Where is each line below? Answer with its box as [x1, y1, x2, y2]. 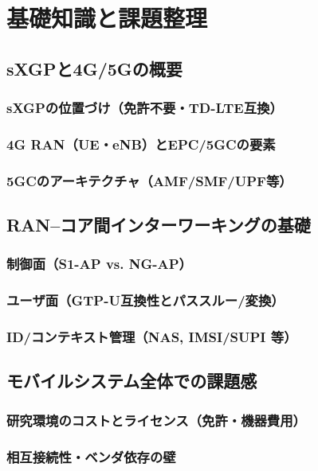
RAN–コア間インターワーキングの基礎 [6, 212, 311, 237]
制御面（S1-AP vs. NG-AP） [6, 254, 192, 274]
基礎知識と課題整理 [6, 2, 208, 34]
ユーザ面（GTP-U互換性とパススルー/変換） [6, 290, 285, 310]
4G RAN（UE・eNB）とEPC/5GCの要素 [6, 134, 276, 154]
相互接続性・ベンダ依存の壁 [6, 446, 176, 466]
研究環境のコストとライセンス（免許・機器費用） [6, 410, 306, 430]
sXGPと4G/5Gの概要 [6, 56, 183, 80]
